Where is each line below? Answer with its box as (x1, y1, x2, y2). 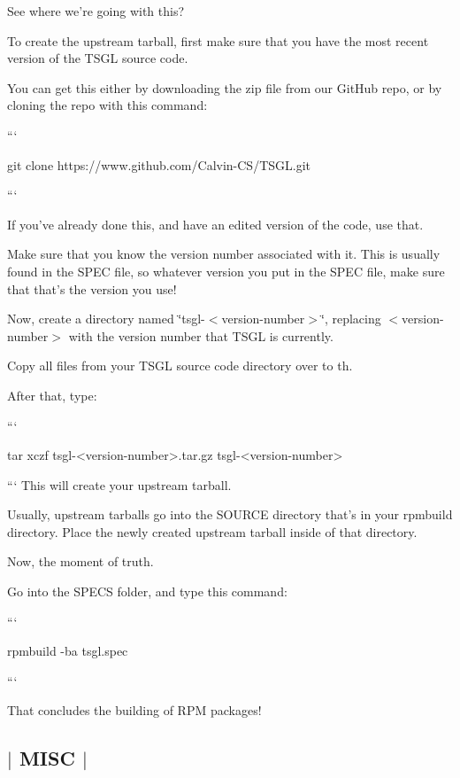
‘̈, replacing (320, 309, 381, 328)
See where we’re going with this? (7, 2, 185, 19)
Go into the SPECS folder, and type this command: (7, 582, 287, 601)
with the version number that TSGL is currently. (68, 326, 333, 345)
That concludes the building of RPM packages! (7, 701, 262, 720)
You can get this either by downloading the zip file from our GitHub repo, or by (7, 78, 442, 97)
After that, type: (7, 385, 97, 404)
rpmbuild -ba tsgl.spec (7, 642, 128, 660)
